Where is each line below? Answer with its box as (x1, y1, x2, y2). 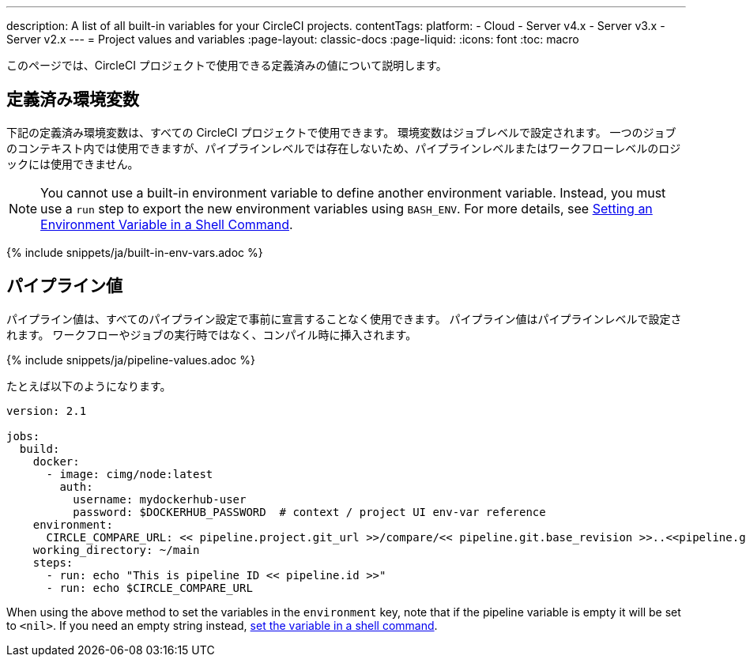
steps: (32, 556, 73, 569)
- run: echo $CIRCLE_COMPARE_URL (46, 581, 253, 594)
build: (19, 442, 60, 455)
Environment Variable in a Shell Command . (40, 216, 293, 232)
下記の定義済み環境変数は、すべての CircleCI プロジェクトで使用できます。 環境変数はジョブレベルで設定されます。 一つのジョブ (6, 125, 676, 139)
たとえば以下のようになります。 (6, 379, 171, 393)
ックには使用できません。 (6, 156, 139, 171)
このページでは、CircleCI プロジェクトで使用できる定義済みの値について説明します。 (6, 58, 447, 72)
